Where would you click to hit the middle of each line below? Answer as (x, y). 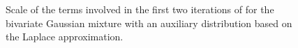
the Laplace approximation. (65, 37)
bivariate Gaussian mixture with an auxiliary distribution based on (149, 23)
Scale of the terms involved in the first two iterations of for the (140, 9)
